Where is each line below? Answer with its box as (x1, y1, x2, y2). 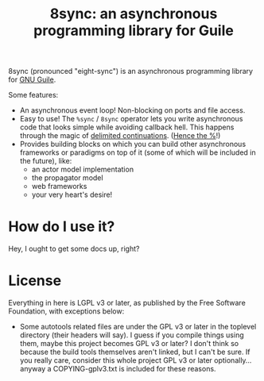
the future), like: (19, 156, 72, 166)
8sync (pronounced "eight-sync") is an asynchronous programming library (8, 67, 253, 76)
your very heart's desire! (31, 190, 113, 199)
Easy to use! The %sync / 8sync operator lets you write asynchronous (19, 114, 243, 124)
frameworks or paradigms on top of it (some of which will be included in (19, 148, 256, 157)
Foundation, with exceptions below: (8, 306, 125, 316)
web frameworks (31, 182, 87, 191)
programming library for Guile (33, 21, 235, 40)
